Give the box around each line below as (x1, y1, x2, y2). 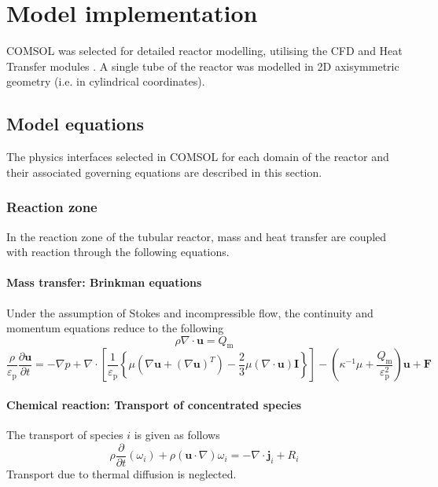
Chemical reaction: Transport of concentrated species (6, 397, 302, 413)
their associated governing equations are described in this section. (6, 163, 322, 180)
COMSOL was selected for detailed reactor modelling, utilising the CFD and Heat (6, 42, 403, 59)
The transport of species (6, 427, 123, 443)
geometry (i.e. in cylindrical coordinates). (6, 73, 205, 90)
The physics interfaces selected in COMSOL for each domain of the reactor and (6, 148, 389, 165)
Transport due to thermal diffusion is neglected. (6, 465, 237, 482)
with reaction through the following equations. (6, 243, 230, 260)
